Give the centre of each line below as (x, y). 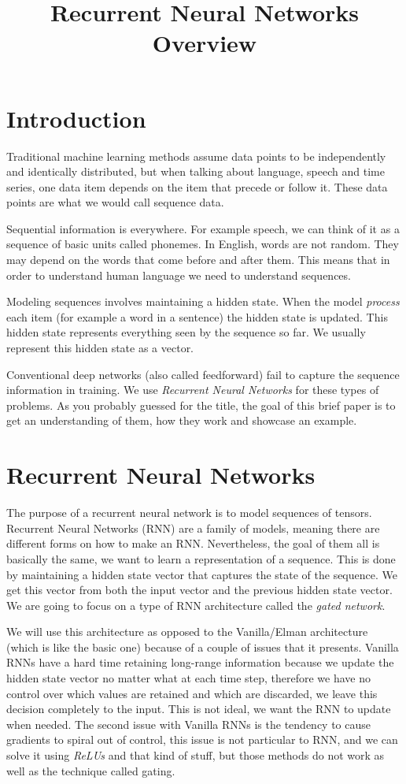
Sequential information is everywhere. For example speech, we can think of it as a (203, 228)
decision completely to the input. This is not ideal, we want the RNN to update (199, 709)
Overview (205, 43)
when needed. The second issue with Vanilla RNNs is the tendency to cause (188, 724)
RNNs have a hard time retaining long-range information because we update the (200, 662)
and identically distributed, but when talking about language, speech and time (196, 171)
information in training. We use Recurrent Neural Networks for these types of (193, 390)
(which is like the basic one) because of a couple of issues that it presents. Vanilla (203, 647)
